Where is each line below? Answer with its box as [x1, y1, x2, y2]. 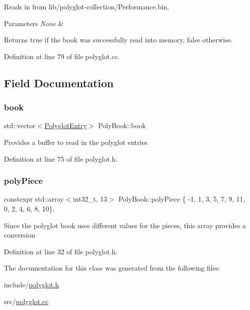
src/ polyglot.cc [4, 296, 49, 306]
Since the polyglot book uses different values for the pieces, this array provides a [4, 220, 246, 230]
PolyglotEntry [44, 120, 87, 131]
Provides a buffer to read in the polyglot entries [4, 137, 148, 147]
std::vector [4, 120, 35, 131]
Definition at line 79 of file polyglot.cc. [4, 51, 120, 61]
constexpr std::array [4, 194, 64, 204]
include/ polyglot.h [4, 279, 59, 289]
